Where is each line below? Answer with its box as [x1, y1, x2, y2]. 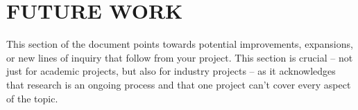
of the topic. [6, 91, 58, 105]
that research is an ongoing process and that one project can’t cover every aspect [6, 77, 351, 91]
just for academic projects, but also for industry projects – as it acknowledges [6, 64, 336, 78]
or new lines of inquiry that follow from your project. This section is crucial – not [6, 50, 353, 64]
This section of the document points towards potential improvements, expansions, [6, 37, 353, 51]
